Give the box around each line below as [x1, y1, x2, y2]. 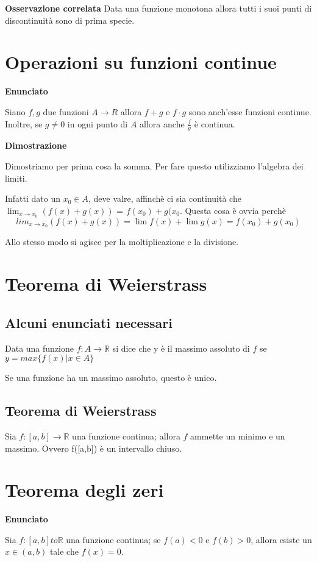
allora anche [140, 117, 185, 130]
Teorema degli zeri [5, 477, 164, 502]
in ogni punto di [67, 117, 128, 130]
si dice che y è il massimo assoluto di [112, 341, 250, 354]
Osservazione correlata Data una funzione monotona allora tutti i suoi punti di [5, 2, 312, 14]
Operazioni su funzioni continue [5, 49, 277, 74]
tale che [49, 545, 79, 558]
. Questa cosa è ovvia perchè [179, 204, 286, 216]
